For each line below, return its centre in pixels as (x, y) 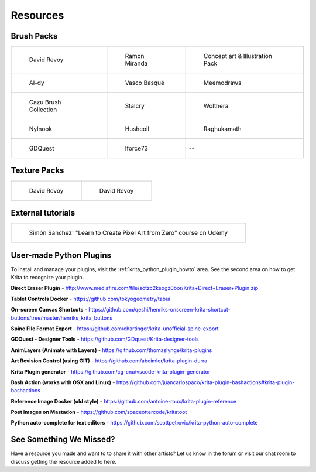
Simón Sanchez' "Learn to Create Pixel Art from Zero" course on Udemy (128, 233)
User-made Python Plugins (61, 255)
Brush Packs (34, 36)
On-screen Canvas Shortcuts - (49, 310)
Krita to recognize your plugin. (47, 277)
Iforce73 (137, 148)
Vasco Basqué (145, 83)
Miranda (136, 63)
